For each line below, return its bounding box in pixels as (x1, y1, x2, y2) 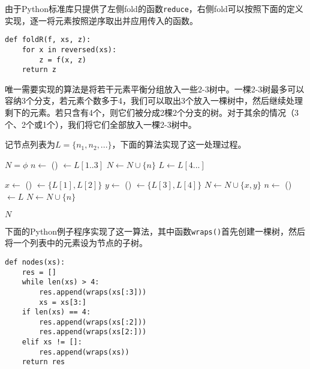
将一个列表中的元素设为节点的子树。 (5, 236, 148, 249)
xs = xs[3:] (39, 298, 87, 307)
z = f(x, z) (39, 55, 87, 64)
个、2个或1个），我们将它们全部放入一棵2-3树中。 (5, 118, 197, 130)
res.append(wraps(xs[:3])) (39, 287, 147, 296)
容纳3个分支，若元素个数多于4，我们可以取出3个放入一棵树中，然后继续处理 (5, 94, 303, 107)
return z (22, 65, 56, 74)
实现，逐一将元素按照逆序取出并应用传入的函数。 (5, 14, 198, 26)
